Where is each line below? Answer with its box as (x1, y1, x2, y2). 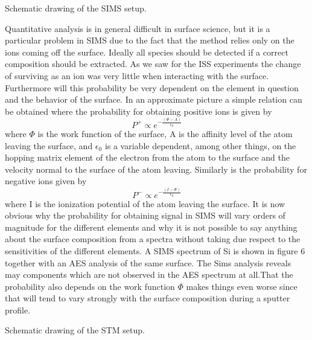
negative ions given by (5, 175, 87, 187)
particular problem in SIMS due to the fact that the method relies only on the (5, 34, 294, 47)
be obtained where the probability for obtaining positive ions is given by (5, 104, 272, 117)
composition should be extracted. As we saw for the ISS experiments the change (5, 57, 301, 70)
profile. (5, 303, 31, 316)
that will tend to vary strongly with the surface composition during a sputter (5, 292, 290, 304)
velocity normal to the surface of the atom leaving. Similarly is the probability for (5, 162, 307, 175)
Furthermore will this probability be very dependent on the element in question (5, 81, 299, 94)
